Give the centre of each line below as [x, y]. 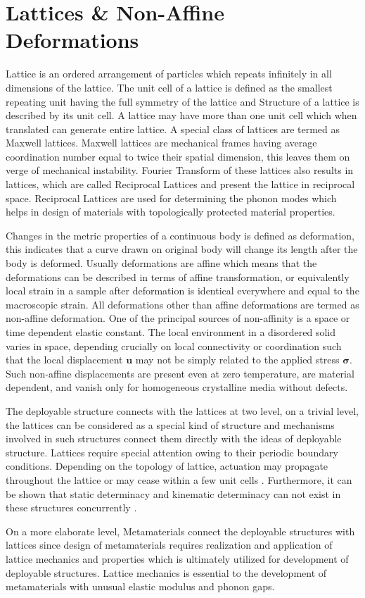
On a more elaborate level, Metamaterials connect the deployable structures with [180, 531]
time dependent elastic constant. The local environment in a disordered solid [171, 332]
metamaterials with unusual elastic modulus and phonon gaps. [140, 586]
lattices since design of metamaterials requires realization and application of [169, 545]
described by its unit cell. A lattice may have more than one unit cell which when [181, 115]
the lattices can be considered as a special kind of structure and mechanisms [170, 424]
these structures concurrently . [71, 507]
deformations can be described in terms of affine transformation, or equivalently [178, 276]
